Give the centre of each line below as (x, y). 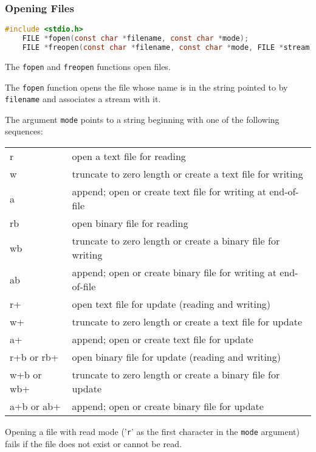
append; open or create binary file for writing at (174, 273)
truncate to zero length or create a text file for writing (187, 174)
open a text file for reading (129, 156)
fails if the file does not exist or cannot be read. (93, 443)
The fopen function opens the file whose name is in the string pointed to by (146, 87)
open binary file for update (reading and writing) (176, 357)
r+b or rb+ (34, 357)
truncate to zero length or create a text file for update (187, 322)
